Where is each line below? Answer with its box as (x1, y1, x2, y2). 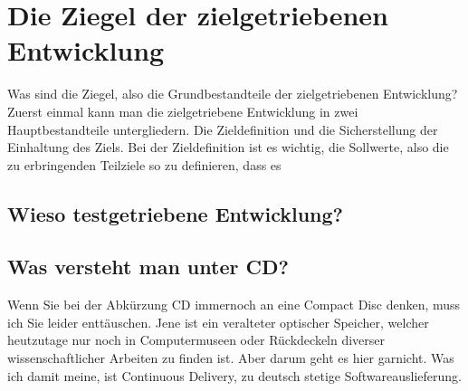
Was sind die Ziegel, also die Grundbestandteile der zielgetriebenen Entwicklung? (7, 84, 458, 103)
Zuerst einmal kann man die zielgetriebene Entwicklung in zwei (7, 101, 358, 120)
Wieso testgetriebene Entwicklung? (7, 199, 344, 227)
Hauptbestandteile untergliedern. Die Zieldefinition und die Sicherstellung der (7, 119, 438, 138)
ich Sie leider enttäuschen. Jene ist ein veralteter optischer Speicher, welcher (7, 312, 429, 331)
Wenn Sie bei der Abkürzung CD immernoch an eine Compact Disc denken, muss (7, 295, 461, 314)
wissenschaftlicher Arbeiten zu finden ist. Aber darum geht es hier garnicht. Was (7, 348, 454, 367)
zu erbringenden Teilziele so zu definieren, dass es (7, 155, 282, 174)
